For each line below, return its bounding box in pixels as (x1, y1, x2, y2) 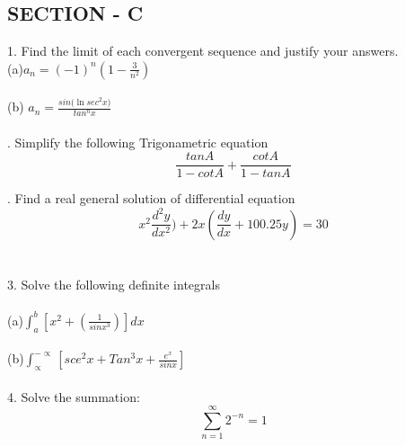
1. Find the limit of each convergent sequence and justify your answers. (7, 41, 399, 60)
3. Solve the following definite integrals (7, 275, 220, 294)
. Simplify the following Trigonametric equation (7, 132, 269, 151)
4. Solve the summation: (7, 387, 140, 406)
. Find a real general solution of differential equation (7, 189, 295, 208)
